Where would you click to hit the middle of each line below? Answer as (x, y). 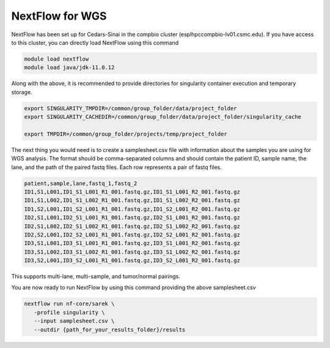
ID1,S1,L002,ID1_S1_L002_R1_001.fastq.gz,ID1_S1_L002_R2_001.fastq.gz (132, 200)
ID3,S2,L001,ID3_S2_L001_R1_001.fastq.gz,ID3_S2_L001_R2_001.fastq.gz (132, 261)
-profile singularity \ (69, 312)
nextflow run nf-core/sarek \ (69, 304)
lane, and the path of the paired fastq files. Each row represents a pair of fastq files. (117, 167)
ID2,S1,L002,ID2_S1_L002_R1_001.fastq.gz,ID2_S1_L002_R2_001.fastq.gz (132, 226)
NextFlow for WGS (59, 16)
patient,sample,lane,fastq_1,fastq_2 (81, 183)
